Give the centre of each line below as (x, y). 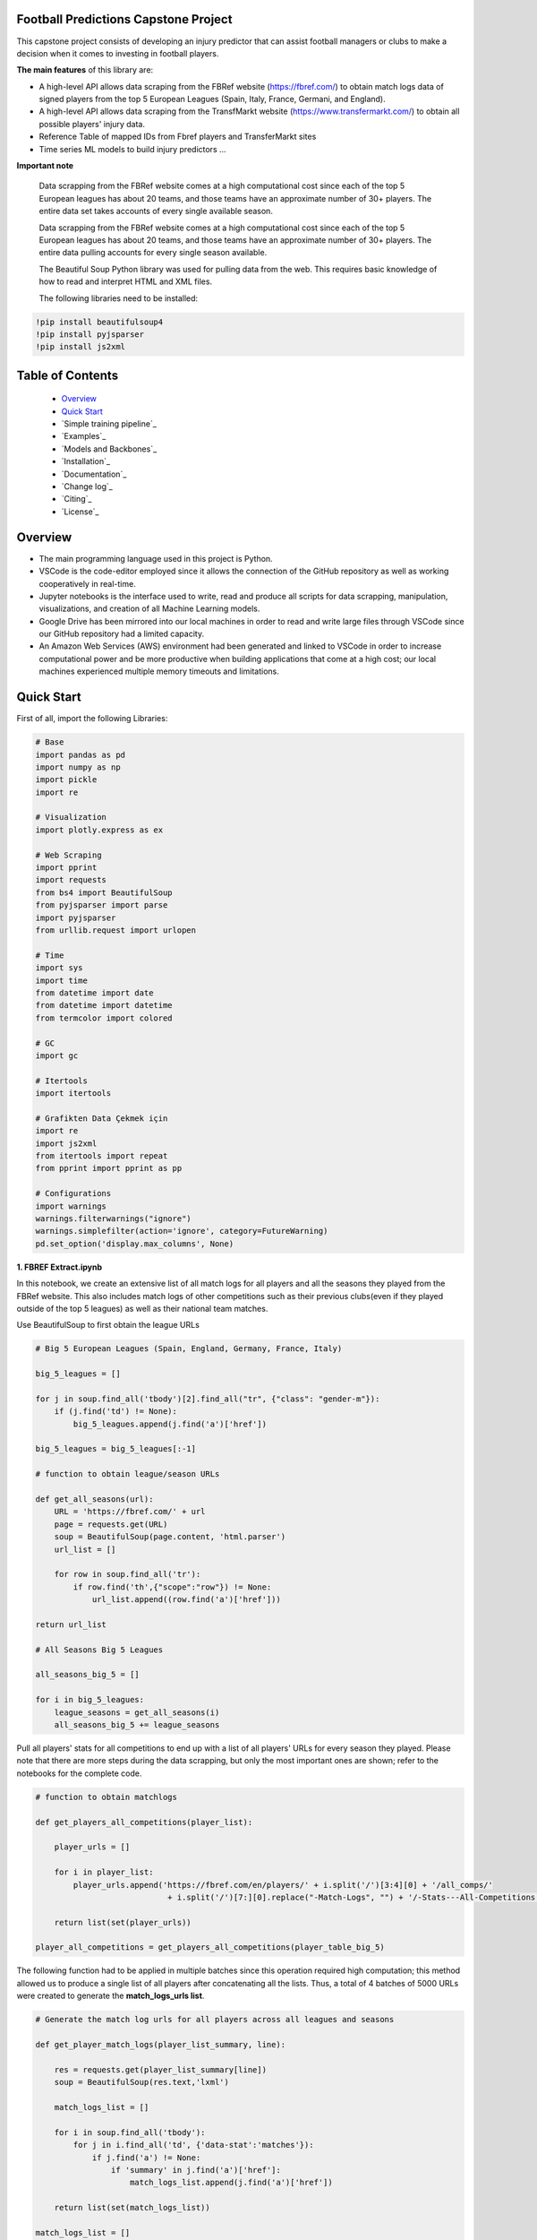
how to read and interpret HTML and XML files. (126, 281)
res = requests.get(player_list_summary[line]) (161, 2069)
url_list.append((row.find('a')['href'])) (186, 1600)
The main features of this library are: (85, 70)
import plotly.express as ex (99, 830)
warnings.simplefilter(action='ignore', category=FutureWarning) (182, 1231)
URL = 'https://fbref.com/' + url (130, 1512)
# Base (50, 742)
